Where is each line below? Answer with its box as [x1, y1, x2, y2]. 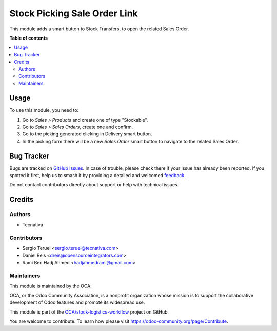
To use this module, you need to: [9, 107, 79, 113]
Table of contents [9, 35, 48, 41]
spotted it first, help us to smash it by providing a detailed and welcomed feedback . [9, 172, 186, 179]
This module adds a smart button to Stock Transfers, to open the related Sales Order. [9, 26, 189, 32]
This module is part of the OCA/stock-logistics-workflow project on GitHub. [9, 308, 169, 315]
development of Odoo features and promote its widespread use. [9, 299, 145, 305]
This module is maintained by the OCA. [9, 283, 92, 289]
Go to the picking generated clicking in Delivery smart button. [22, 131, 152, 137]
